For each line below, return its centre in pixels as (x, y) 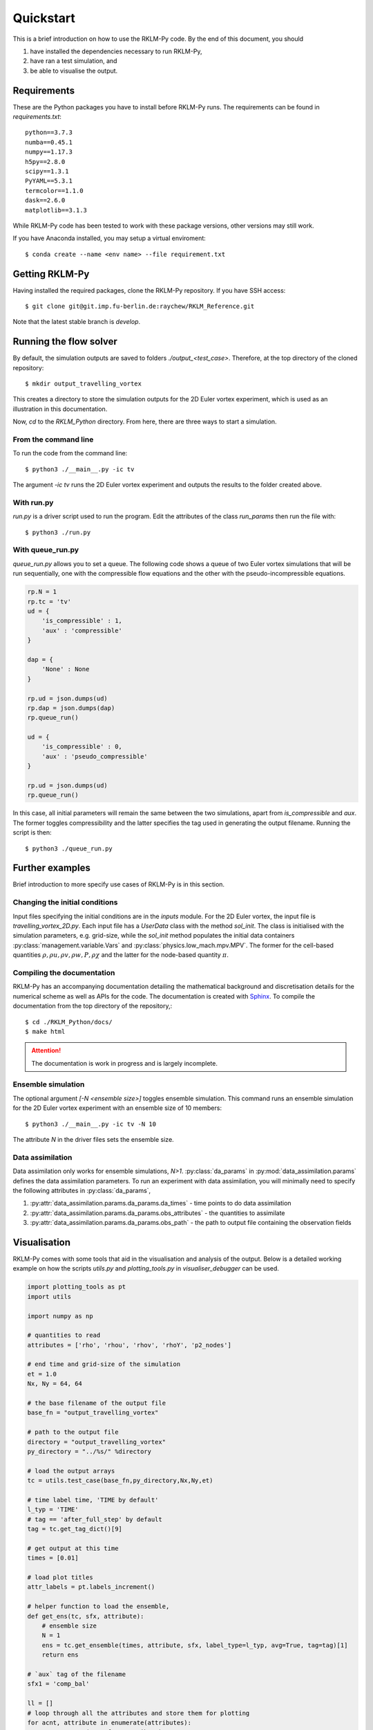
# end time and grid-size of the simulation (104, 1364)
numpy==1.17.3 (49, 152)
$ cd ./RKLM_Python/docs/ (69, 1022)
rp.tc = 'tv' (49, 601)
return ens (60, 1655)
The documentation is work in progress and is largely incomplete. (124, 1063)
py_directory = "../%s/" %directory (89, 1451)
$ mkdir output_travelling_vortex (83, 384)
